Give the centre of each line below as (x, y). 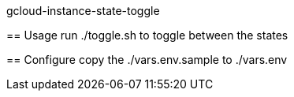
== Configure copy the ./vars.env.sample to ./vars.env (147, 60)
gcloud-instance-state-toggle (83, 11)
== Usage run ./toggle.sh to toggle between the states (147, 35)
